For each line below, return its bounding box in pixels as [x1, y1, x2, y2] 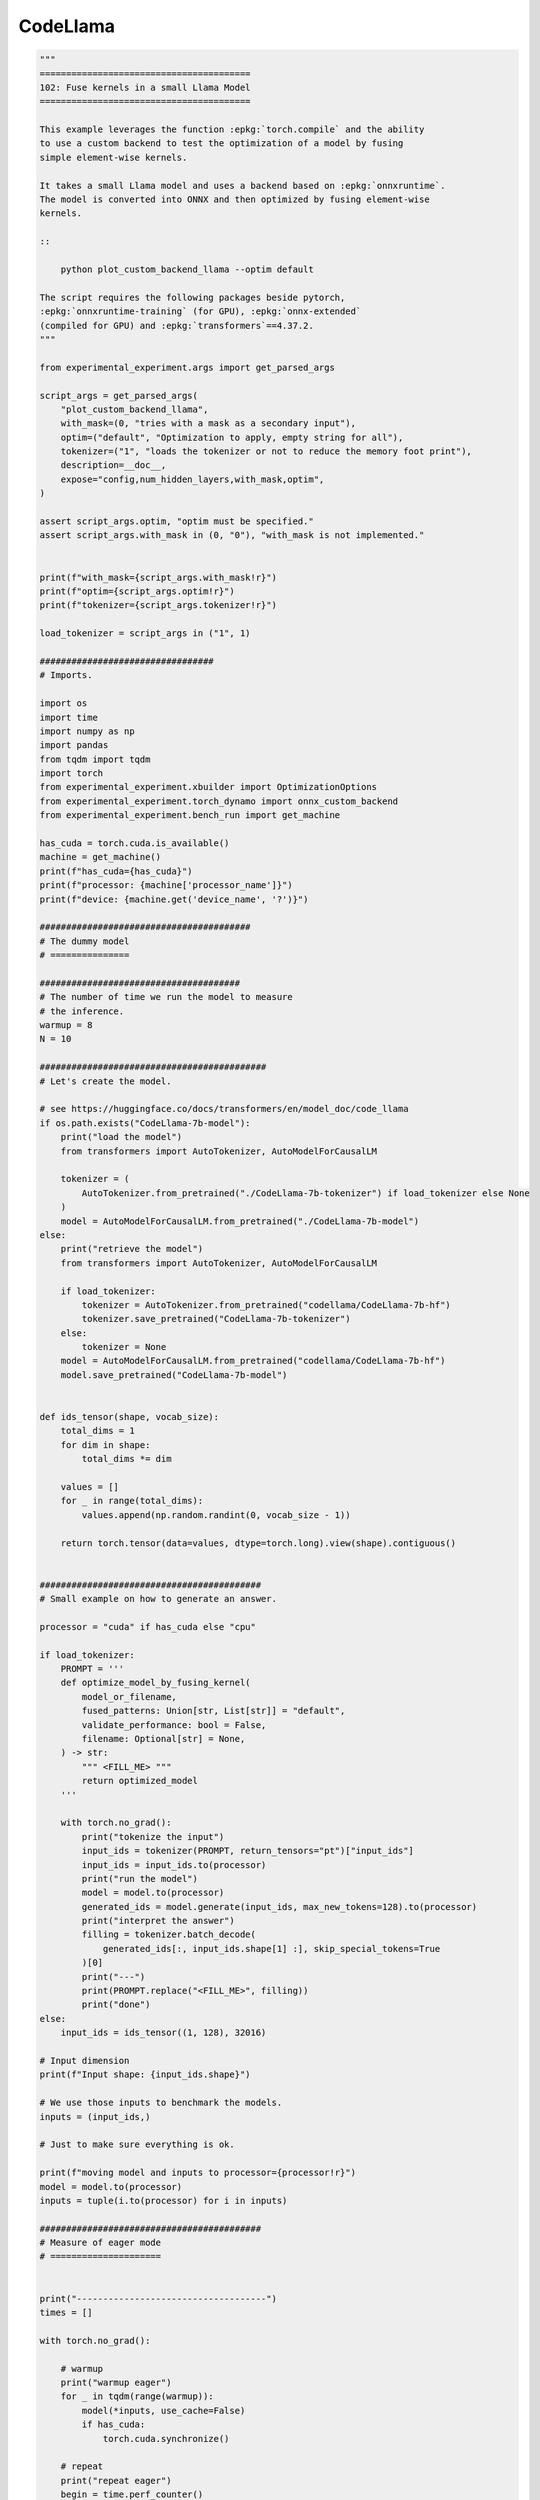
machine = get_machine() [39, 851, 162, 863]
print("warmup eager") [60, 2376, 172, 2388]
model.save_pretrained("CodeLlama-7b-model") [60, 1369, 288, 1380]
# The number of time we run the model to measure [39, 991, 294, 1003]
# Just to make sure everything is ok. [39, 2139, 235, 2150]
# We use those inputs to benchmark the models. [39, 2097, 283, 2109]
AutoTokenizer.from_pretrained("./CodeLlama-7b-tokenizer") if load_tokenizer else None [81, 1187, 530, 1199]
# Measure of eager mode [39, 2237, 162, 2249]
